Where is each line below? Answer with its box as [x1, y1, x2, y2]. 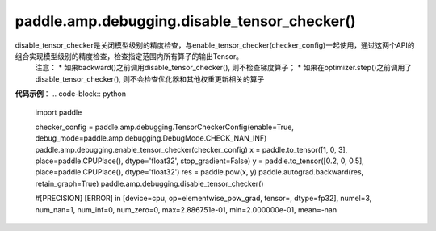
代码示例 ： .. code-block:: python [15, 89, 127, 99]
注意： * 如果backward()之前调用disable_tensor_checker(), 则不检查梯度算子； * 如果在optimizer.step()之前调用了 [35, 63, 413, 73]
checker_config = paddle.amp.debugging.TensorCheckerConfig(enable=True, [35, 122, 295, 132]
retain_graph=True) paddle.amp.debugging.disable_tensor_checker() [35, 178, 264, 188]
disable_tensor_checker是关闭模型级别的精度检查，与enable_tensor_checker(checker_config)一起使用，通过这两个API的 [15, 40, 415, 50]
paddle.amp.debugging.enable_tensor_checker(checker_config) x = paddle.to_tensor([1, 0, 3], [35, 145, 348, 154]
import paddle [35, 107, 82, 117]
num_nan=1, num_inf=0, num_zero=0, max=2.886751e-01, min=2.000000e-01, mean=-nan [35, 204, 337, 214]
